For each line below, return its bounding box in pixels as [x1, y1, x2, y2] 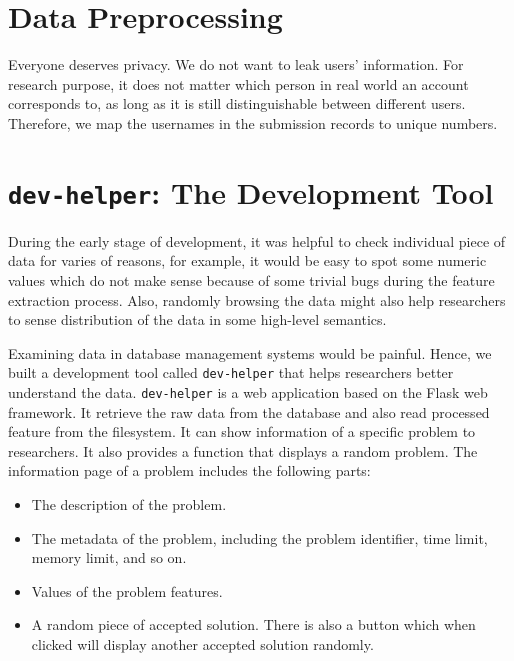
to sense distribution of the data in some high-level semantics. [8, 309, 387, 330]
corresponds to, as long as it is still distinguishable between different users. [8, 93, 466, 114]
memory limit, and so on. [31, 547, 187, 568]
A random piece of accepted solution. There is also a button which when [31, 614, 476, 635]
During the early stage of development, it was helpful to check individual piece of [8, 230, 506, 251]
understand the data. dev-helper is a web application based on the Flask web [8, 381, 488, 402]
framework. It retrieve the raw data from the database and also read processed [8, 401, 490, 422]
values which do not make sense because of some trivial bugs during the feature [8, 269, 495, 290]
